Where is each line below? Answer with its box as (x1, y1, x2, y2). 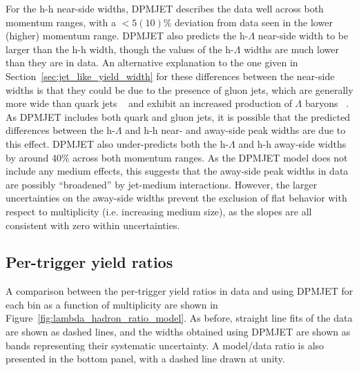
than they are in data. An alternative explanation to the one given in (6, 55, 298, 70)
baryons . (304, 96, 349, 110)
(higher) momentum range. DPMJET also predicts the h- (6, 28, 249, 43)
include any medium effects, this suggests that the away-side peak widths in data (6, 164, 349, 178)
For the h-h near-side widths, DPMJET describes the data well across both (6, 1, 324, 15)
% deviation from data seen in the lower (163, 14, 333, 29)
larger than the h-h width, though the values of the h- (6, 41, 234, 56)
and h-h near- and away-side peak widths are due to (125, 123, 346, 137)
